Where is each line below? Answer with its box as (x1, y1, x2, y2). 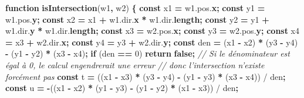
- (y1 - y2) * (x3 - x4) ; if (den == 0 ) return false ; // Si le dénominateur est (5, 47, 290, 60)
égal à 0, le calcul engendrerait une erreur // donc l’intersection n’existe (5, 58, 265, 71)
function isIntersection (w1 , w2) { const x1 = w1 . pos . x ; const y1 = (5, 2, 265, 13)
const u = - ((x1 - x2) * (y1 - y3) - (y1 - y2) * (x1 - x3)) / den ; (5, 82, 238, 94)
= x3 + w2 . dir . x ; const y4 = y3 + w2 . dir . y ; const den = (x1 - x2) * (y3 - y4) (5, 36, 298, 48)
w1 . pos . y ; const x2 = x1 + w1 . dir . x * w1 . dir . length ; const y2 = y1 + (5, 13, 269, 25)
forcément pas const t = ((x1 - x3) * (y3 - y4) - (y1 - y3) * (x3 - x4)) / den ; (5, 70, 286, 82)
